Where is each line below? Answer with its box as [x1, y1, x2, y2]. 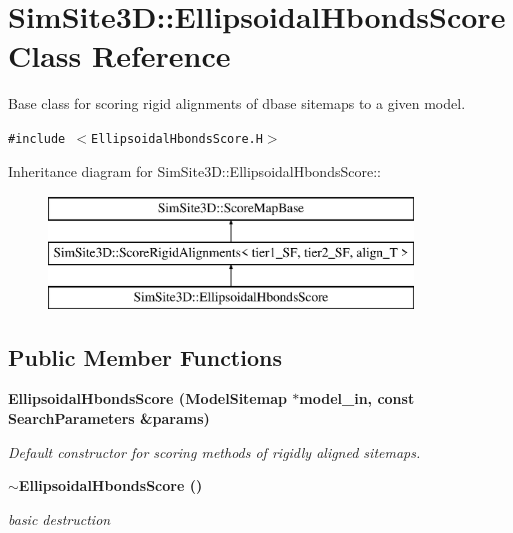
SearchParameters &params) [8, 407, 210, 428]
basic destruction [8, 508, 111, 529]
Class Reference [8, 35, 231, 76]
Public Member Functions [8, 341, 282, 372]
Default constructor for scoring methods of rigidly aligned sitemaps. [8, 441, 421, 462]
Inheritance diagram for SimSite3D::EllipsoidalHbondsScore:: [8, 160, 381, 181]
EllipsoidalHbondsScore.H [91, 131, 263, 146]
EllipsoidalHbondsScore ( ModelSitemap [8, 388, 287, 409]
